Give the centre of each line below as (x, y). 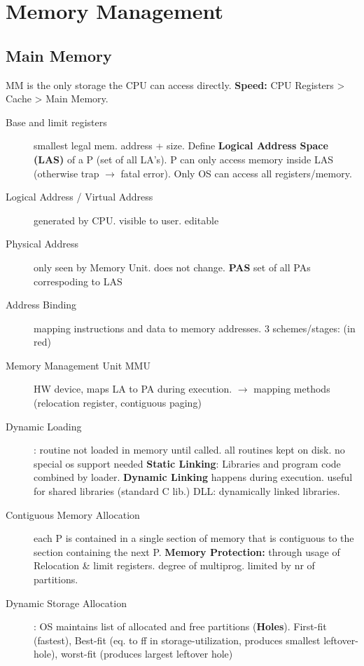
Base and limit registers (56, 122)
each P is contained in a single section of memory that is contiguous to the (194, 538)
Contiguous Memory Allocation (73, 514)
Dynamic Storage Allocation (66, 603)
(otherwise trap (66, 173)
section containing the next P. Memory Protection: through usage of (187, 551)
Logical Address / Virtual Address (79, 197)
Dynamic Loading (44, 426)
